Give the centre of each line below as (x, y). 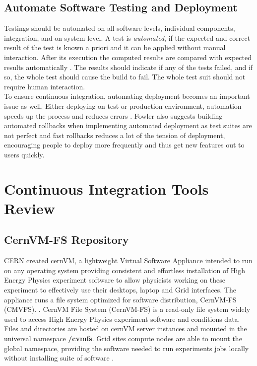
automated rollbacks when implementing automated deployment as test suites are (128, 125)
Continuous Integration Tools (106, 188)
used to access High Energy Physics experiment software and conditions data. (122, 319)
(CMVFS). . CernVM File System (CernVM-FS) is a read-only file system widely (127, 309)
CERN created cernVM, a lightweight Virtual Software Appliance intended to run (128, 260)
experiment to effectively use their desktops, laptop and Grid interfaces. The (120, 290)
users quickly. (24, 154)
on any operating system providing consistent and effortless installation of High (125, 270)
